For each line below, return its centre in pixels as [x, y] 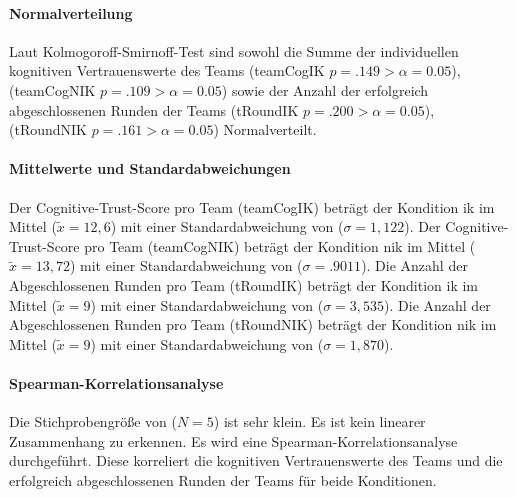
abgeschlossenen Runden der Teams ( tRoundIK [154, 109]
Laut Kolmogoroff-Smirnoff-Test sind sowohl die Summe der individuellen [234, 50]
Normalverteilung [71, 12]
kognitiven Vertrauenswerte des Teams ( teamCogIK [167, 70]
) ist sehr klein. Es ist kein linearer [319, 421]
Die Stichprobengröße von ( [93, 421]
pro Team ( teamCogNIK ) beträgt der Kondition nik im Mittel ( [280, 245]
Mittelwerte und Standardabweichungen [150, 168]
